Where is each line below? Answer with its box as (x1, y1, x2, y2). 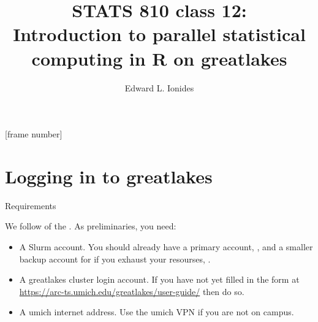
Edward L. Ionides (124, 81, 194, 94)
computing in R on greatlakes (31, 45, 287, 71)
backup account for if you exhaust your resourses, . (19, 252, 211, 265)
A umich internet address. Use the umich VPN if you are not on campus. (19, 305, 294, 318)
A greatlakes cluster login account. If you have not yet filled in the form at (19, 273, 300, 286)
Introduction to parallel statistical (13, 21, 306, 47)
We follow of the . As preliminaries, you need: (5, 220, 176, 232)
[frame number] (5, 128, 62, 140)
